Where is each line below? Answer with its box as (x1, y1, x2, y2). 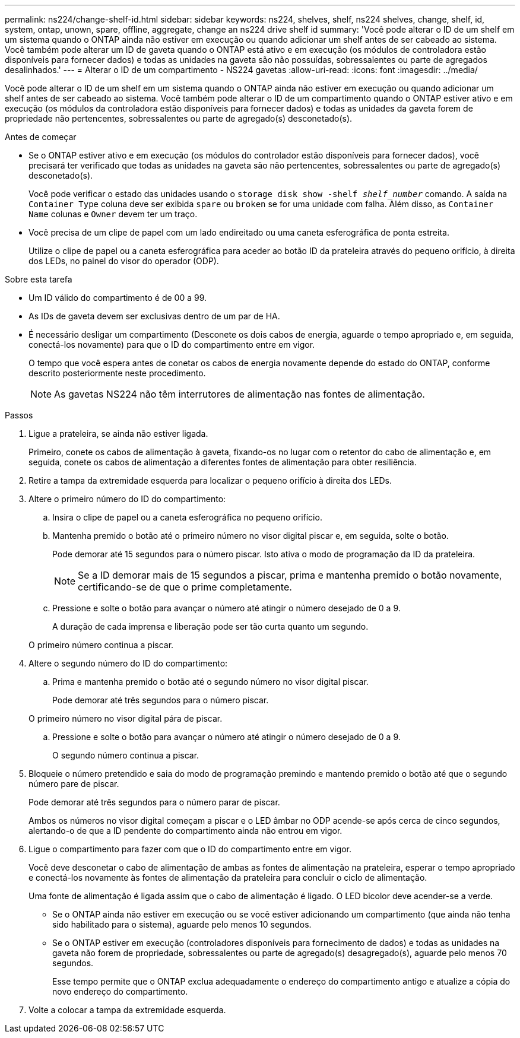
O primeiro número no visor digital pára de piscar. (28, 713, 223, 723)
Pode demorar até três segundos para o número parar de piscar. (28, 797, 280, 807)
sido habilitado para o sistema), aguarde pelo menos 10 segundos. (52, 919, 312, 929)
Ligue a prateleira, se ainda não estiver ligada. (28, 428, 208, 439)
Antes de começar (5, 132, 77, 142)
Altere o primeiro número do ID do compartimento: (28, 494, 226, 504)
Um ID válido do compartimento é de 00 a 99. (28, 293, 207, 303)
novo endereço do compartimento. (52, 986, 188, 996)
